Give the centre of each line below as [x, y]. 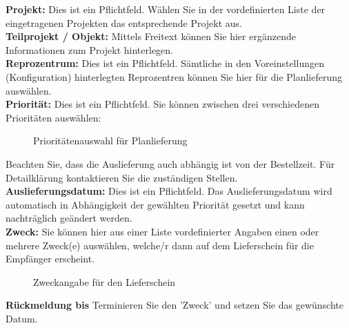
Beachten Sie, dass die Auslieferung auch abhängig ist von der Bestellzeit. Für [170, 163]
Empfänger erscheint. [50, 259]
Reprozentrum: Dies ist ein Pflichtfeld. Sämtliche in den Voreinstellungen [165, 63]
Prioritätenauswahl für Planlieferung [110, 141]
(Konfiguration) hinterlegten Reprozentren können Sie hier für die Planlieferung [174, 76]
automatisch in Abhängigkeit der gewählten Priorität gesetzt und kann [155, 204]
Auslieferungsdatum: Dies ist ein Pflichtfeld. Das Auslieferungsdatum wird [169, 191]
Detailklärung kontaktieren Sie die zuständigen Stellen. [122, 177]
